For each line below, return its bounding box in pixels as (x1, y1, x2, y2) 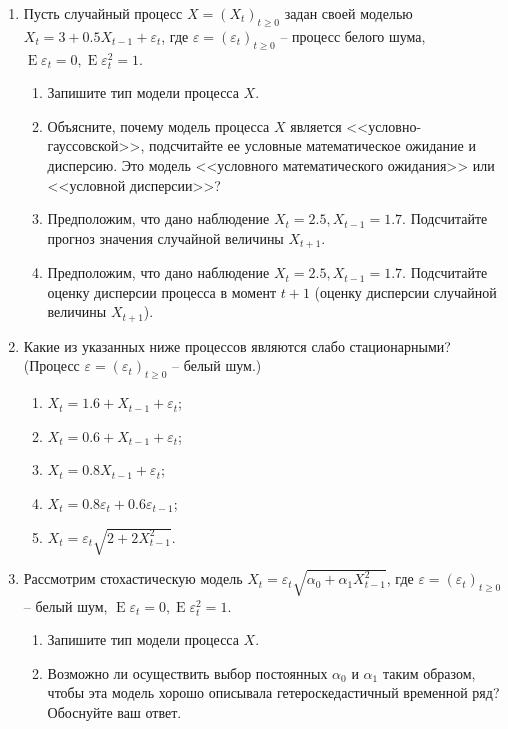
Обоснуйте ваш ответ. (47, 702, 182, 723)
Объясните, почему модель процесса (47, 115, 270, 136)
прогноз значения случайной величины (47, 227, 284, 248)
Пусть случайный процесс (23, 3, 183, 23)
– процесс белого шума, (280, 25, 426, 46)
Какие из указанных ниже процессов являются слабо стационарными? (23, 335, 451, 356)
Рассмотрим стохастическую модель (23, 568, 243, 589)
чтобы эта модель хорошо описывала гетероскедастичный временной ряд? (47, 682, 500, 703)
